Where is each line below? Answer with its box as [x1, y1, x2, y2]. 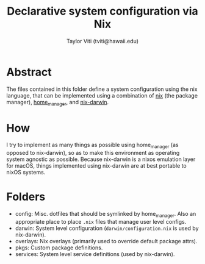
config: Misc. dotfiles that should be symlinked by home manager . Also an [15, 210, 196, 219]
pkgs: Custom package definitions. [15, 244, 103, 251]
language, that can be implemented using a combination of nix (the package [6, 91, 198, 99]
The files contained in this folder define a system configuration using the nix [6, 85, 198, 93]
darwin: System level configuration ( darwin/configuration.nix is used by [15, 224, 200, 232]
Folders [6, 190, 46, 204]
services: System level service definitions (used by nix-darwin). [15, 250, 175, 257]
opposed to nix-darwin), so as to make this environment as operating [6, 149, 180, 157]
